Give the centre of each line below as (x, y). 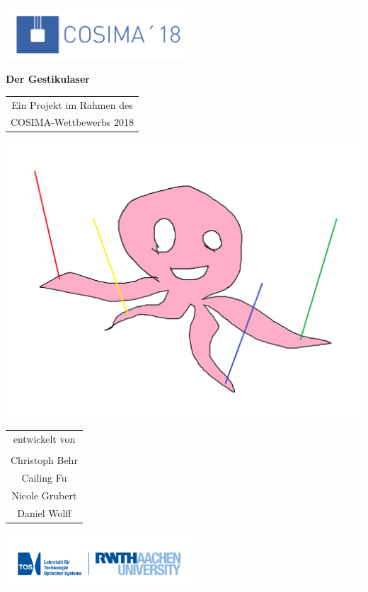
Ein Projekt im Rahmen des (72, 104)
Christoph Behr (44, 460)
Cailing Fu (44, 478)
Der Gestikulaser (48, 79)
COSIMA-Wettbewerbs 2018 (72, 122)
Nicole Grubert (44, 495)
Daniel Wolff (44, 512)
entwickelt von (44, 439)
